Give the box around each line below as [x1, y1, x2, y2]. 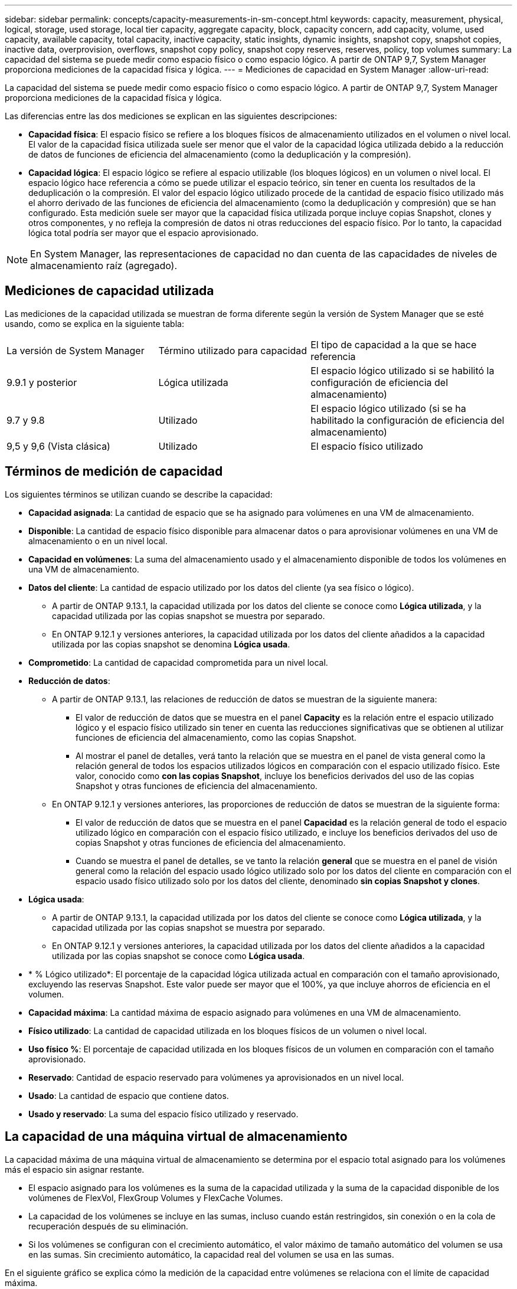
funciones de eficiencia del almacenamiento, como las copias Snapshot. [76, 732, 356, 742]
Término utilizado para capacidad [158, 344, 307, 356]
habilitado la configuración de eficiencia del [310, 414, 505, 426]
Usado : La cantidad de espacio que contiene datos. [28, 1090, 229, 1101]
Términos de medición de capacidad [5, 464, 223, 479]
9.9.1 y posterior [6, 376, 77, 388]
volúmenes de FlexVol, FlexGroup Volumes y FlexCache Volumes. [28, 1192, 283, 1203]
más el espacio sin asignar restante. [5, 1164, 145, 1175]
